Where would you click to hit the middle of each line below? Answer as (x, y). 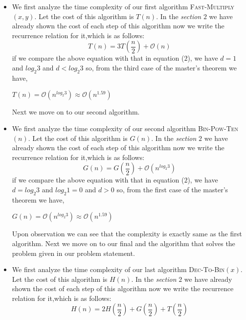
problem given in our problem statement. (73, 253)
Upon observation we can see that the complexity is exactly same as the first (127, 234)
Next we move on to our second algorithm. (76, 112)
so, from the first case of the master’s (172, 189)
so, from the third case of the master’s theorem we (161, 67)
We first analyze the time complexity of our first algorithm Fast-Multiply (123, 6)
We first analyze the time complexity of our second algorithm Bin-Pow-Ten (125, 128)
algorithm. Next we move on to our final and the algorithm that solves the (123, 243)
